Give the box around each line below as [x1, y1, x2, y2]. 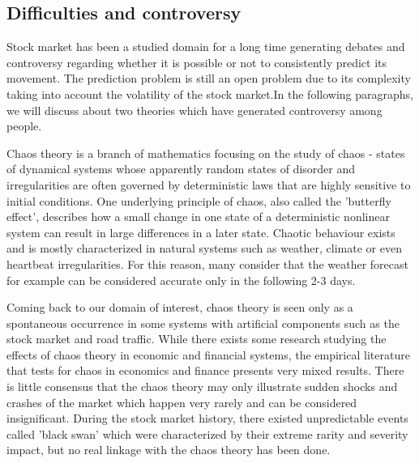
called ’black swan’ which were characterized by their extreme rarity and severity [6, 425, 408, 442]
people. [6, 117, 42, 134]
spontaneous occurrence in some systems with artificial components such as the [6, 314, 400, 331]
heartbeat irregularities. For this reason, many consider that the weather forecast [6, 255, 408, 272]
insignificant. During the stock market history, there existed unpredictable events [6, 410, 408, 427]
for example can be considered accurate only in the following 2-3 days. [6, 271, 356, 288]
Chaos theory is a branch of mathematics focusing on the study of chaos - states [6, 144, 405, 161]
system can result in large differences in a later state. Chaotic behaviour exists [6, 223, 395, 240]
